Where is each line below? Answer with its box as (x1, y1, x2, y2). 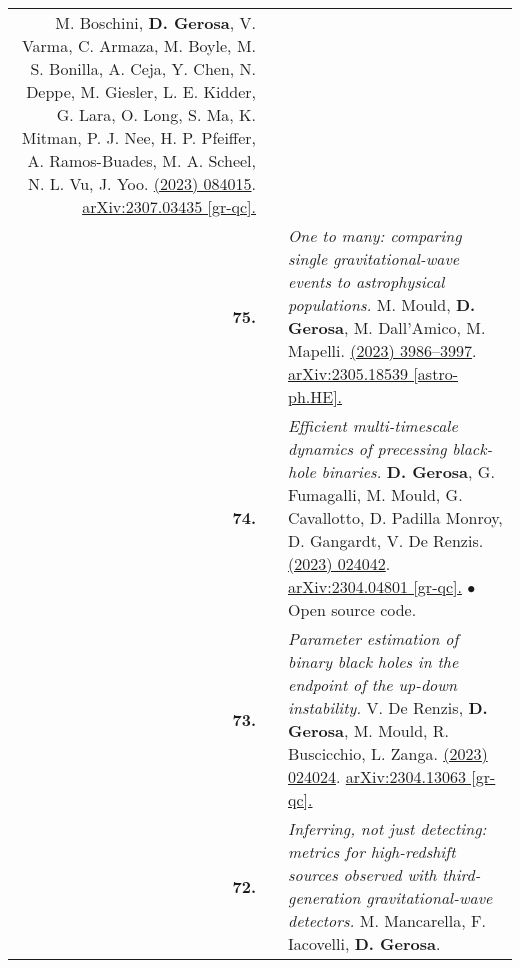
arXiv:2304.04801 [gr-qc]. (288, 575, 462, 598)
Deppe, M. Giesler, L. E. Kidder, (26, 80, 257, 103)
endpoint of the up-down (288, 673, 457, 696)
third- (442, 863, 481, 886)
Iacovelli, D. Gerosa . (288, 932, 441, 955)
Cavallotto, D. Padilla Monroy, (288, 506, 503, 529)
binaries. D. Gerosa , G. (321, 460, 495, 483)
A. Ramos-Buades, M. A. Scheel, (27, 149, 257, 172)
